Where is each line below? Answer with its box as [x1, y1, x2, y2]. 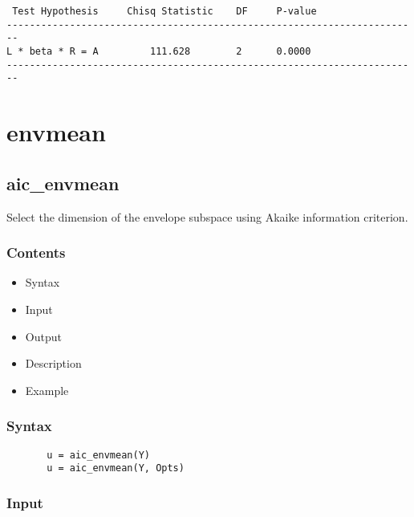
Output [25, 328, 62, 344]
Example [25, 381, 69, 398]
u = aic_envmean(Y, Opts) [47, 462, 185, 474]
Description [25, 355, 82, 372]
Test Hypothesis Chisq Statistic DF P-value [12, 6, 317, 17]
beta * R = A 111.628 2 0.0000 [29, 45, 311, 57]
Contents [6, 242, 66, 263]
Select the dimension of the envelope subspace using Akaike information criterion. [6, 208, 408, 225]
